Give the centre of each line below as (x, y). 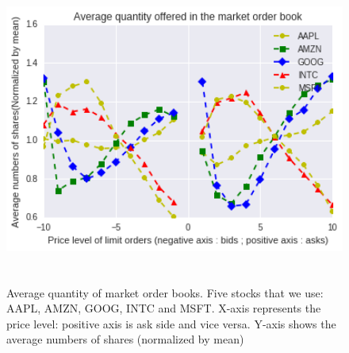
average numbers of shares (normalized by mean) (125, 339)
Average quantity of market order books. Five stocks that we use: (165, 292)
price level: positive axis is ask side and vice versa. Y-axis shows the (171, 323)
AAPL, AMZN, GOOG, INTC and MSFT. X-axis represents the (164, 308)
